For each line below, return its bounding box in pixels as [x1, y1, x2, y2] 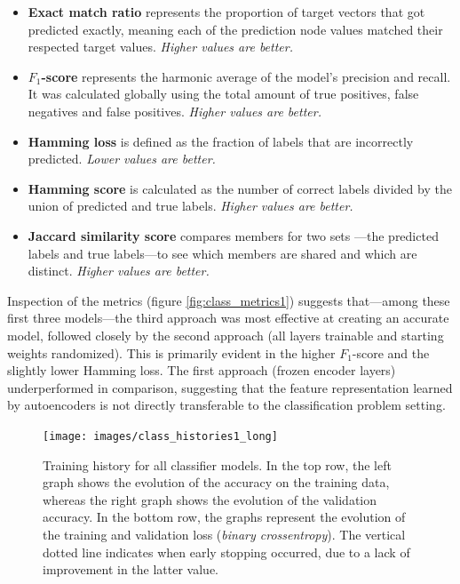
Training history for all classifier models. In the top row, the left [43, 455, 392, 474]
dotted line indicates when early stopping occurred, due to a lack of [43, 542, 410, 561]
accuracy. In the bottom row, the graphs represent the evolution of [43, 508, 406, 526]
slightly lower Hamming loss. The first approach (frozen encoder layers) [7, 361, 396, 380]
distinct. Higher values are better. [28, 261, 210, 280]
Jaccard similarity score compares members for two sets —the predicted [28, 226, 439, 244]
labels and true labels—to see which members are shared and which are [28, 244, 417, 262]
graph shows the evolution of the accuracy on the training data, [43, 473, 390, 492]
